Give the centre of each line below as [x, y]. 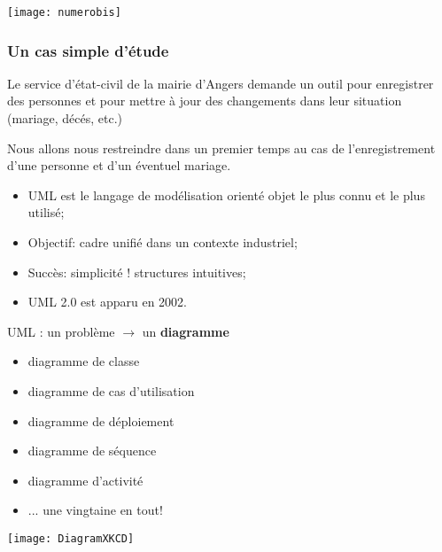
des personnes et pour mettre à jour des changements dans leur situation [205, 101]
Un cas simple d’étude [88, 50]
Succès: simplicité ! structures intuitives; [137, 272]
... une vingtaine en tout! [95, 510]
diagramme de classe [84, 361]
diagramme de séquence [92, 451]
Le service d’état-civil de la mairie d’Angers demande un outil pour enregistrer [221, 83]
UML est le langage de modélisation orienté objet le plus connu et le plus [226, 194]
